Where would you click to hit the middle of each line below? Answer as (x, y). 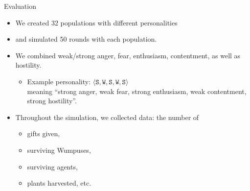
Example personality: (59, 81)
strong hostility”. (52, 101)
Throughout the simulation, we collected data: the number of (107, 117)
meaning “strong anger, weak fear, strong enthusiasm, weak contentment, (137, 91)
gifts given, (44, 133)
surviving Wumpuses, (59, 150)
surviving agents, (52, 166)
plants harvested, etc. (59, 183)
